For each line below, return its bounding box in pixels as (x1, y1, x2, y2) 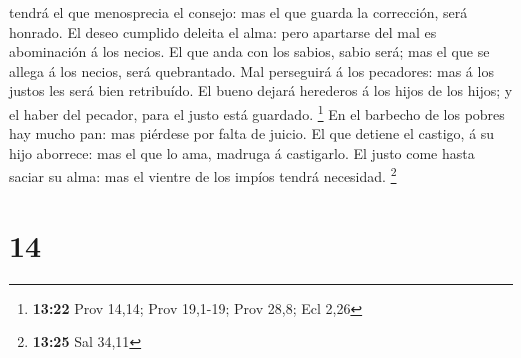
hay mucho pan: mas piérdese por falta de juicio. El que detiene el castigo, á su (9, 123, 495, 144)
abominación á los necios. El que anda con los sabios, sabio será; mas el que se (9, 41, 490, 62)
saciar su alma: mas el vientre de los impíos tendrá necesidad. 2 (9, 163, 397, 187)
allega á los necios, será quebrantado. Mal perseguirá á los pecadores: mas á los (9, 60, 494, 81)
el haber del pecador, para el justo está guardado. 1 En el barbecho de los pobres (9, 100, 505, 124)
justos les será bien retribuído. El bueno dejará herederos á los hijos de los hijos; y (9, 80, 513, 101)
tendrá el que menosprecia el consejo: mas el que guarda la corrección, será (9, 2, 468, 22)
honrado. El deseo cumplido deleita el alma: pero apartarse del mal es (9, 21, 437, 42)
